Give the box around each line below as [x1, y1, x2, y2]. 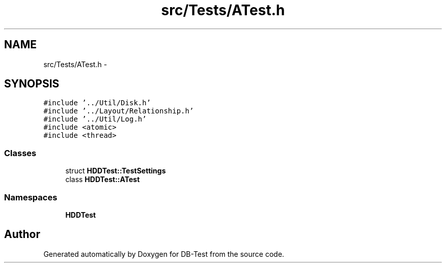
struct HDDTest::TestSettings [65, 166, 166, 175]
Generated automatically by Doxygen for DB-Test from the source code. [43, 249, 285, 258]
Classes [4, 147, 37, 158]
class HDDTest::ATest [65, 175, 140, 184]
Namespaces [4, 192, 58, 202]
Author [4, 228, 40, 241]
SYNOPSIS [4, 77, 60, 91]
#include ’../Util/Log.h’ [43, 115, 147, 124]
